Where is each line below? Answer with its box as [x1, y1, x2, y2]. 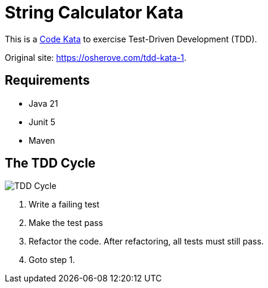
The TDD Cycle [5, 156, 96, 171]
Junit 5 [29, 116, 55, 127]
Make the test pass [29, 218, 103, 228]
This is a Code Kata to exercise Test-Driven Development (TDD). [5, 33, 257, 44]
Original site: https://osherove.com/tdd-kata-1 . [5, 52, 186, 63]
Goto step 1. [29, 255, 75, 265]
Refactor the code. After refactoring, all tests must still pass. [29, 236, 264, 247]
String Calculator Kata [5, 2, 183, 23]
